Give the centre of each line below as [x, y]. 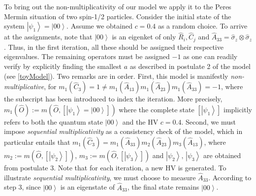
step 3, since [22, 187]
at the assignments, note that [48, 37]
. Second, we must [208, 121]
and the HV [140, 121]
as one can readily [210, 56]
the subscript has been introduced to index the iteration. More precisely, [113, 99]
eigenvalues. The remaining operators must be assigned [87, 56]
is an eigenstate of [87, 187]
